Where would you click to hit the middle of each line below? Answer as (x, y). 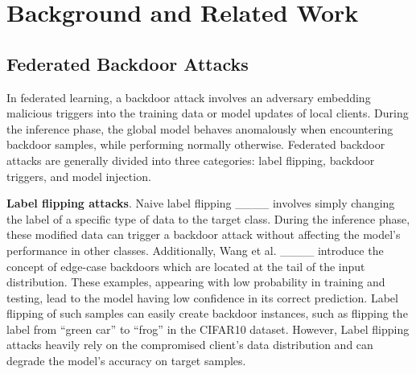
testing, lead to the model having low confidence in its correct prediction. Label (202, 297)
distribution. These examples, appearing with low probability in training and (196, 282)
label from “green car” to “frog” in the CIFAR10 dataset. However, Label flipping (208, 329)
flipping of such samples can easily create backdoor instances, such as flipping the (207, 313)
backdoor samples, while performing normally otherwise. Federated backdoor (196, 144)
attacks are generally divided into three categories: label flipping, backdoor (191, 160)
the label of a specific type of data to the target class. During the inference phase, (208, 218)
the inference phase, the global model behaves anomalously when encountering (200, 128)
